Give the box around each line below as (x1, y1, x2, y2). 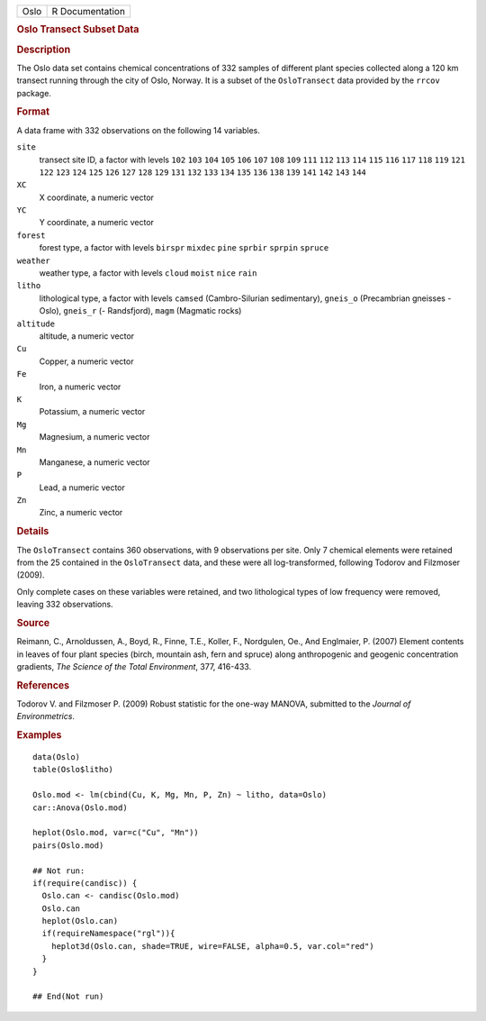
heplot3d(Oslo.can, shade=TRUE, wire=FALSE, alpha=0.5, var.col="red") (50, 941, 374, 951)
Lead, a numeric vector (39, 482, 125, 493)
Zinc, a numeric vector (39, 507, 123, 518)
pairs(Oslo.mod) (32, 840, 104, 851)
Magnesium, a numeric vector (39, 432, 150, 442)
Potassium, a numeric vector (39, 406, 146, 417)
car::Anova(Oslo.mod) (32, 802, 128, 813)
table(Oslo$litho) (32, 764, 114, 775)
